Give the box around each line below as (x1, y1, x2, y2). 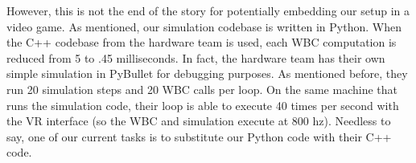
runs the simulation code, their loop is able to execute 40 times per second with (6, 96, 399, 113)
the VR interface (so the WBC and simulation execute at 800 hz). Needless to (6, 112, 391, 129)
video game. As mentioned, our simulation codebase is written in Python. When (6, 18, 402, 35)
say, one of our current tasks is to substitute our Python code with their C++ (6, 128, 392, 145)
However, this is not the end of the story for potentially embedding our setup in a (6, 2, 410, 18)
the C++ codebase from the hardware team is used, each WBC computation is (6, 34, 397, 51)
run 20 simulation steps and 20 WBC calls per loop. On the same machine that (6, 80, 397, 97)
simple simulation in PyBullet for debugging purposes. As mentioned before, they (6, 65, 408, 82)
